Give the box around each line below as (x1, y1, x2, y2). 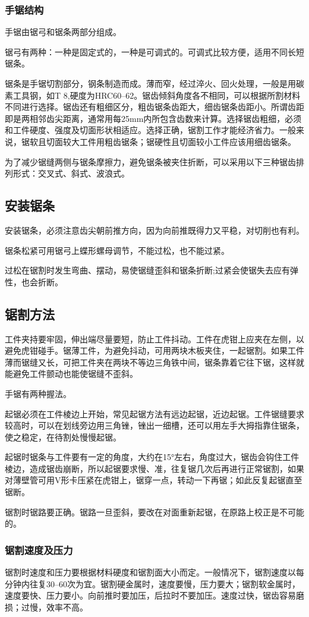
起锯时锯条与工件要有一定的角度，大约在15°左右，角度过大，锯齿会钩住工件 (5, 451, 299, 463)
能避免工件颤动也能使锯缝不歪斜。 (5, 367, 138, 380)
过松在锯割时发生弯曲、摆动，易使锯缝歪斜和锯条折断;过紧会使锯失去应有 (5, 264, 290, 276)
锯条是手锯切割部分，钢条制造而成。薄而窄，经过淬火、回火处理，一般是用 (5, 77, 296, 89)
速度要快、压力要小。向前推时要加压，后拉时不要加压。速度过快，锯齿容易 (5, 589, 296, 602)
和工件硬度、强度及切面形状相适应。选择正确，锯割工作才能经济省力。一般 (5, 124, 296, 136)
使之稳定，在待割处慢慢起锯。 (5, 430, 121, 443)
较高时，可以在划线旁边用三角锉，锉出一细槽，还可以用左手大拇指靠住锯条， (5, 419, 304, 432)
